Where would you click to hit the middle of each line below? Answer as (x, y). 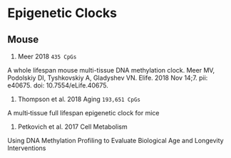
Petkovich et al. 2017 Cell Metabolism (73, 127)
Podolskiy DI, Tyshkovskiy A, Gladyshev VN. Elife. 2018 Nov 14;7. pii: (108, 78)
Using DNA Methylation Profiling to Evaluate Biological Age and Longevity (115, 141)
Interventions (27, 148)
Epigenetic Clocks (62, 13)
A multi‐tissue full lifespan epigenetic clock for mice (83, 113)
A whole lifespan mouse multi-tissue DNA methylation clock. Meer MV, (111, 70)
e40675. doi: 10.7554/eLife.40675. (58, 85)
